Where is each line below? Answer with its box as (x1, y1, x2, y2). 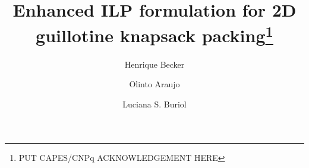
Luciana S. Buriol (122, 97, 187, 110)
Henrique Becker (124, 58, 185, 70)
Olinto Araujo (129, 78, 180, 90)
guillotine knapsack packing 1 (36, 21, 273, 47)
